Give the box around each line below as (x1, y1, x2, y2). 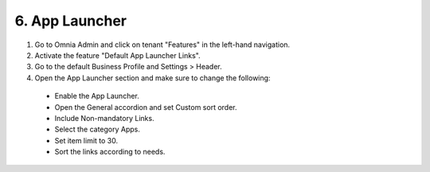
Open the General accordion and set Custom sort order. (54, 102, 237, 111)
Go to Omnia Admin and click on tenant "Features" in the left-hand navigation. (34, 40, 291, 49)
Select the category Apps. (54, 124, 141, 135)
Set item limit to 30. (54, 135, 119, 145)
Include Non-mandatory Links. (54, 113, 154, 123)
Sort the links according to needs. (54, 147, 166, 157)
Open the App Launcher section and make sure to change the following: (34, 72, 271, 83)
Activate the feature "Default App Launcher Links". (34, 50, 201, 60)
